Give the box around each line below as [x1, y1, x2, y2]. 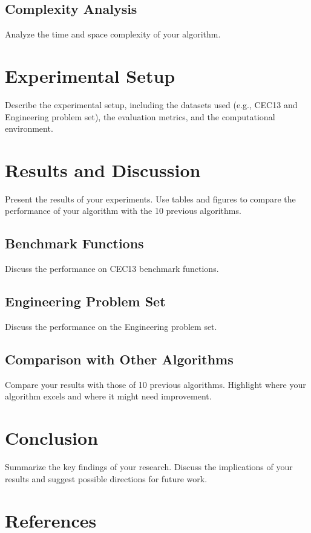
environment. [5, 122, 53, 135]
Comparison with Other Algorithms [5, 350, 234, 368]
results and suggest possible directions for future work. [5, 472, 208, 485]
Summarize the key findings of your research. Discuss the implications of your [5, 460, 293, 473]
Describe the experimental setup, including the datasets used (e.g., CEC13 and [5, 98, 298, 111]
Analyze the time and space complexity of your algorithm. [5, 28, 221, 40]
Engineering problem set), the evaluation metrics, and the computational [5, 110, 275, 123]
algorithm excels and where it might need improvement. [5, 390, 212, 402]
